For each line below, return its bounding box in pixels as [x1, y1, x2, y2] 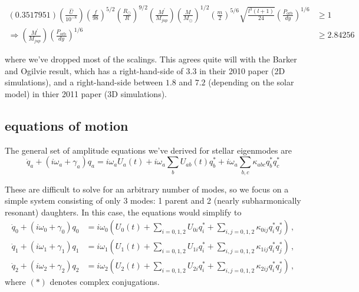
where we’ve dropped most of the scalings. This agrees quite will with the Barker [5, 53, 297, 65]
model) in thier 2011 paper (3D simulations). [5, 87, 167, 99]
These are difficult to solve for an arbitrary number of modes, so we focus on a [5, 182, 289, 195]
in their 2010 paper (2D [199, 64, 285, 77]
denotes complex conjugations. [50, 276, 160, 288]
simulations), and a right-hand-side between [5, 76, 163, 88]
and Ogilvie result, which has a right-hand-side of [5, 64, 183, 77]
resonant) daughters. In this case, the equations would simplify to [5, 205, 242, 218]
